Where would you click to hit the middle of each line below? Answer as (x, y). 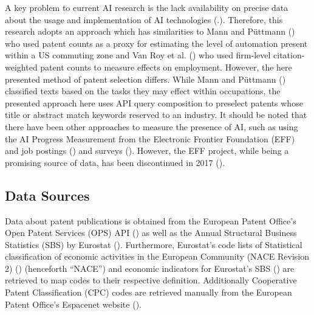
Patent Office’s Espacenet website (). (73, 304)
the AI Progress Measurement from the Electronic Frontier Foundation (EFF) (150, 138)
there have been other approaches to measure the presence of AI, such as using (152, 126)
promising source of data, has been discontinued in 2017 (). (115, 162)
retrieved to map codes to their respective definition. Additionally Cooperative (151, 280)
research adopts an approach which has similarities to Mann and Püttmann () (150, 31)
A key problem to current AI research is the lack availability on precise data (147, 7)
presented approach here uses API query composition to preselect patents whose (154, 102)
